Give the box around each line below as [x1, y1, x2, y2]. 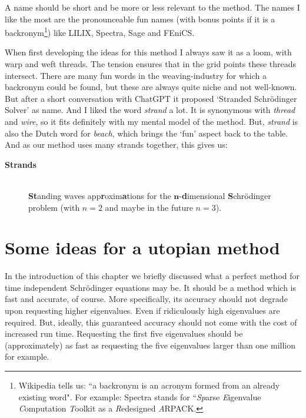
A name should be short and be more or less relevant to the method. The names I [5, 1, 300, 13]
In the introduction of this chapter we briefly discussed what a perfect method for [5, 270, 300, 282]
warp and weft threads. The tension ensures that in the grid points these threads [5, 58, 297, 70]
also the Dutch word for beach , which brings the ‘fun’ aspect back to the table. [5, 127, 288, 139]
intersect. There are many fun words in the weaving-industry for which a [5, 69, 267, 81]
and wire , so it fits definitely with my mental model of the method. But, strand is [5, 115, 298, 127]
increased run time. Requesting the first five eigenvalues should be [5, 327, 243, 340]
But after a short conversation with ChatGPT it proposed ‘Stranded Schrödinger [5, 92, 297, 104]
